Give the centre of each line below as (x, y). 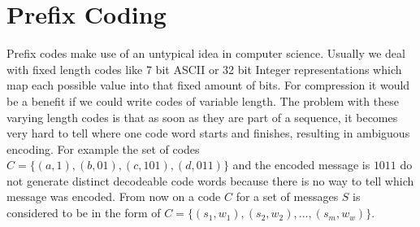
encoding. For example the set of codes (103, 148)
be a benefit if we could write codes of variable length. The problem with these (203, 100)
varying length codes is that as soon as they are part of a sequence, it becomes (202, 117)
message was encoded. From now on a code (114, 196)
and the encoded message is (301, 165)
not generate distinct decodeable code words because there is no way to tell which (210, 180)
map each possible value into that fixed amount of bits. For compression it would (208, 85)
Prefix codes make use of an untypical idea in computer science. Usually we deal (206, 53)
